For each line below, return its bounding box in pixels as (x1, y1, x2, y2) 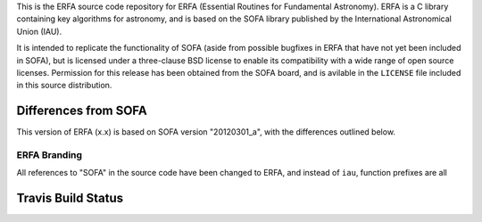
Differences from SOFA (16, 103, 147, 119)
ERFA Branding (16, 149, 83, 161)
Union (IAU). (16, 26, 62, 37)
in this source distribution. (16, 80, 112, 91)
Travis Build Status (16, 191, 124, 206)
